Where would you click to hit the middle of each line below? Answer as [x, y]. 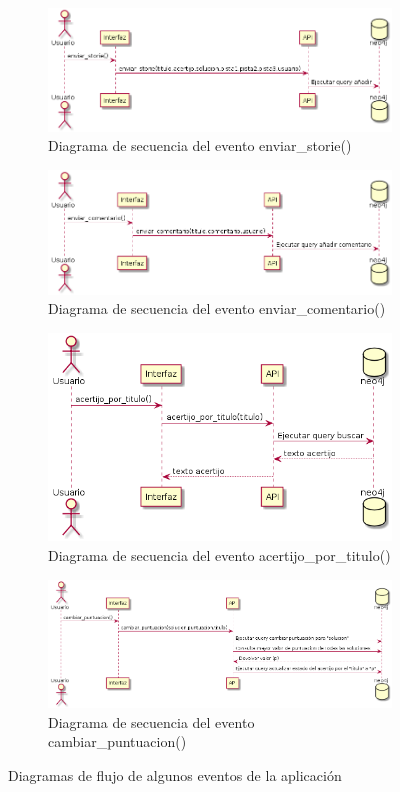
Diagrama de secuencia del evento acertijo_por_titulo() [219, 555]
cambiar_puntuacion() [117, 741]
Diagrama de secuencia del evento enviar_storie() [200, 145]
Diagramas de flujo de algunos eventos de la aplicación [175, 775]
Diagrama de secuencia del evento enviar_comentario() [217, 308]
